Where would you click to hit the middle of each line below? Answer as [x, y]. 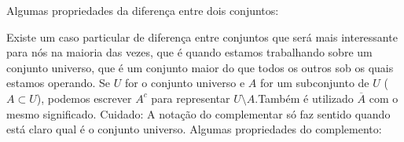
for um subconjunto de [314, 83]
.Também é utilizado [304, 98]
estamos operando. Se [59, 83]
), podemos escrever [84, 98]
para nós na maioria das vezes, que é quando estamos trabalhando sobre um [189, 52]
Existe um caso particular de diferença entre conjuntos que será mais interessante [202, 36]
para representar [191, 98]
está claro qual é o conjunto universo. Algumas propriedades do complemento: [194, 129]
